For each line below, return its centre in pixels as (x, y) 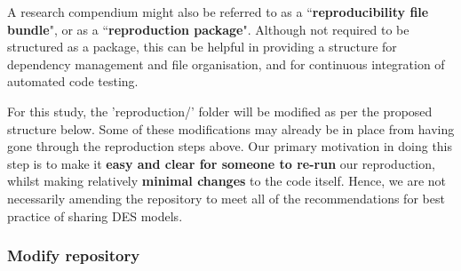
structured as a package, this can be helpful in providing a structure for (202, 47)
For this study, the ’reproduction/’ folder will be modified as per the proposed (220, 111)
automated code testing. (73, 81)
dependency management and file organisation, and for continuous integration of (226, 64)
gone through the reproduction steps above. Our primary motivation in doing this (230, 146)
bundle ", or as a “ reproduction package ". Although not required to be (208, 29)
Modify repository (74, 255)
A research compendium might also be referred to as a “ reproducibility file (218, 12)
